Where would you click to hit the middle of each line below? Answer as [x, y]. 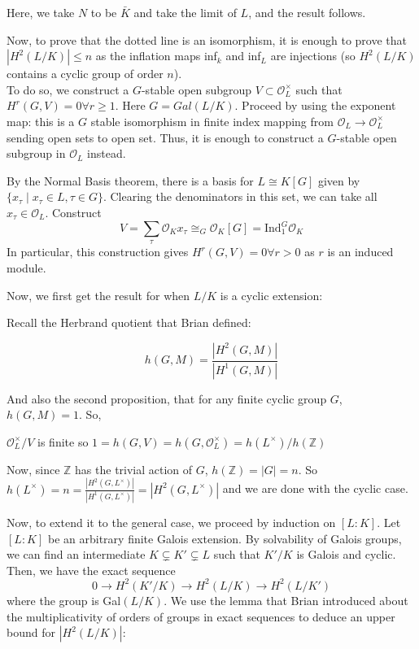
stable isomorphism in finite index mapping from [212, 121]
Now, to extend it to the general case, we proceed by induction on [171, 523]
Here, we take [41, 12]
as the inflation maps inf [156, 56]
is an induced [360, 252]
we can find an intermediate [76, 554]
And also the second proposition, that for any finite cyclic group [167, 398]
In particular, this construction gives [98, 252]
